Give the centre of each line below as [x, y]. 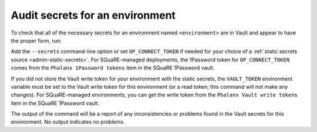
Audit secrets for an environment [93, 15]
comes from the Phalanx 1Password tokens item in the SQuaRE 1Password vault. [113, 68]
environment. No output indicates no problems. [68, 122]
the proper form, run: [36, 40]
